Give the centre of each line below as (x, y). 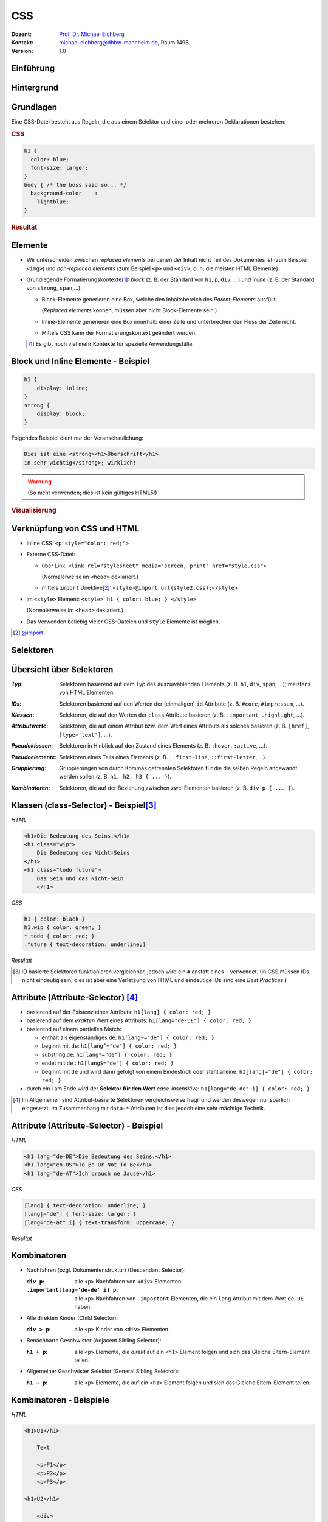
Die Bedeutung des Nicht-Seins (83, 853)
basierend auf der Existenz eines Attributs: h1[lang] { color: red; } (119, 1012)
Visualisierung (34, 510)
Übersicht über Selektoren (62, 669)
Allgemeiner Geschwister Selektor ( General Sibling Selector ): (103, 1371)
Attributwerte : (30, 726)
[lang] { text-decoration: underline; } (85, 1205)
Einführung (33, 68)
